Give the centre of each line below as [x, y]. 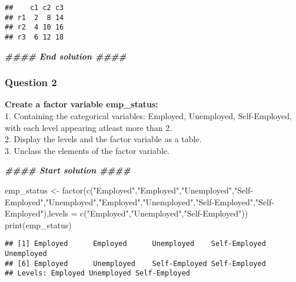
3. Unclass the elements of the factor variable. [87, 150]
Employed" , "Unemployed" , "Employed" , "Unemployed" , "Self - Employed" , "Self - [139, 201]
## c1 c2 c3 [34, 8]
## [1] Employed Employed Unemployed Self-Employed [135, 244]
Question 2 [31, 82]
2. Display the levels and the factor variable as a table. [103, 139]
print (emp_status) [38, 224]
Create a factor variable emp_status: [82, 104]
